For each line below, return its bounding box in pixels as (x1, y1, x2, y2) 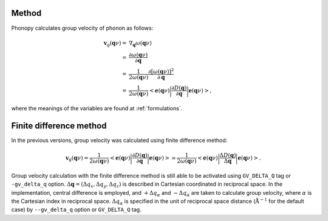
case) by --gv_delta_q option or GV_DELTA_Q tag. (11, 206, 142, 213)
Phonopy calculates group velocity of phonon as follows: (11, 24, 154, 32)
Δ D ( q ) (219, 152, 236, 158)
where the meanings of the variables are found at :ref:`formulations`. (11, 104, 183, 112)
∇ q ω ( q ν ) (128, 40, 152, 48)
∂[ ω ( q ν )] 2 (148, 67, 174, 75)
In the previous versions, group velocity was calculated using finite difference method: (11, 136, 228, 144)
